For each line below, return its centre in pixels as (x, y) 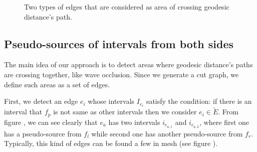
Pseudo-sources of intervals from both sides (119, 43)
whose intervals (111, 101)
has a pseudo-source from (43, 133)
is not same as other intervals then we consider (125, 112)
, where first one (224, 122)
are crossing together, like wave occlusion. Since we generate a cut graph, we (121, 74)
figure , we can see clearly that (51, 122)
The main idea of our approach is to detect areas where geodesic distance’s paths (128, 64)
